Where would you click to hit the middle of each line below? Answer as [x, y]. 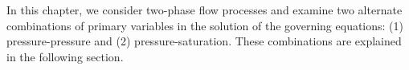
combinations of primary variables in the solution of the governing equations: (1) [205, 25]
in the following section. [65, 56]
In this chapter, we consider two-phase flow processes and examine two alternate [204, 10]
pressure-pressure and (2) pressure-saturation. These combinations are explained [204, 41]
